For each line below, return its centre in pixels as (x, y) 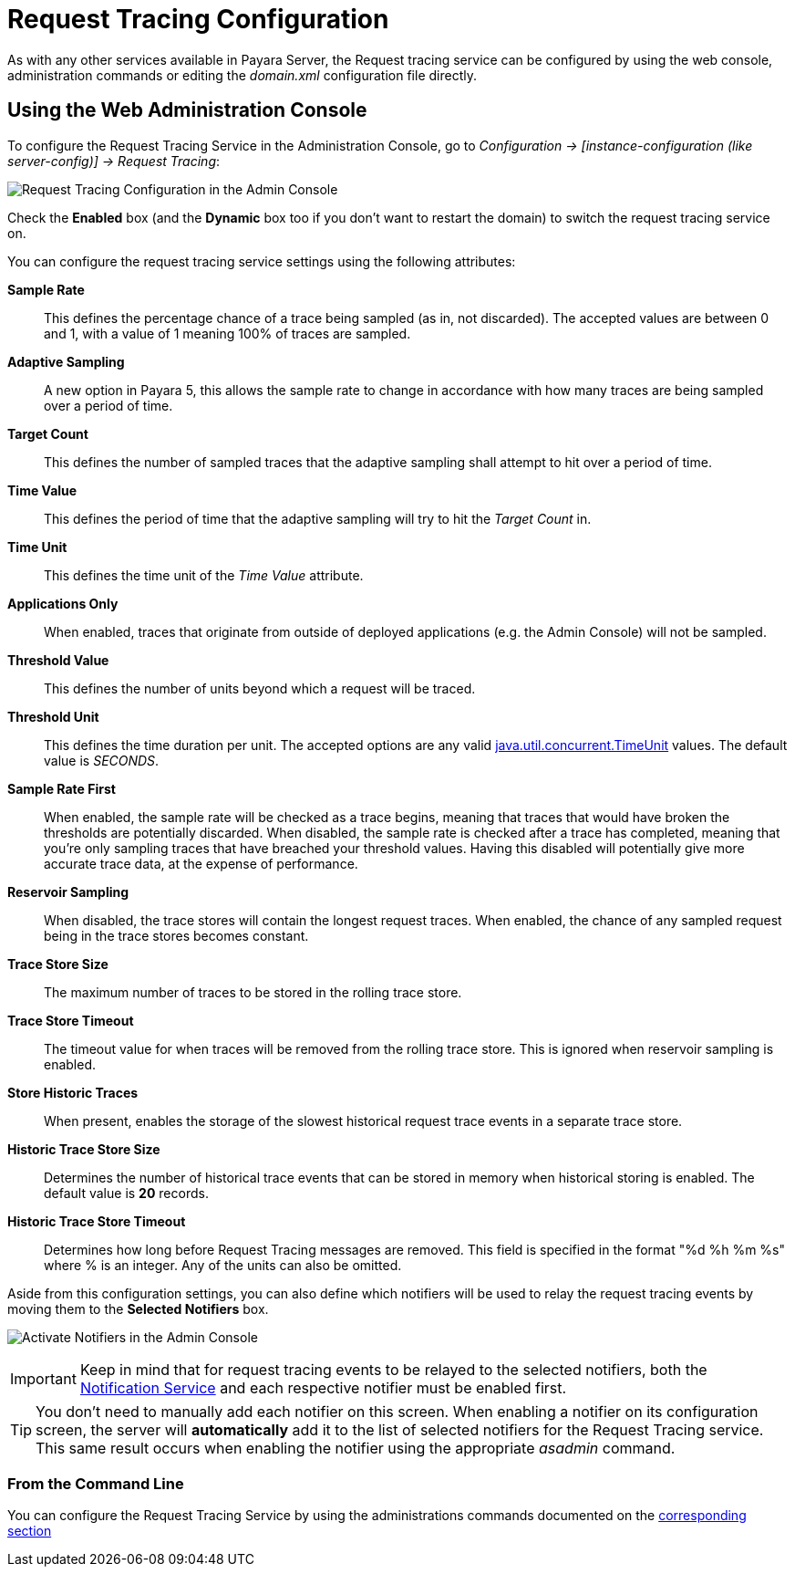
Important (43, 1378)
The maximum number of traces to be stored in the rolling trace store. (253, 992)
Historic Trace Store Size (84, 1149)
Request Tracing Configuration (198, 19)
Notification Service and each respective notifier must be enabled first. (323, 1387)
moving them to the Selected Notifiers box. (138, 1308)
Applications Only (63, 603)
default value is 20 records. (126, 1193)
